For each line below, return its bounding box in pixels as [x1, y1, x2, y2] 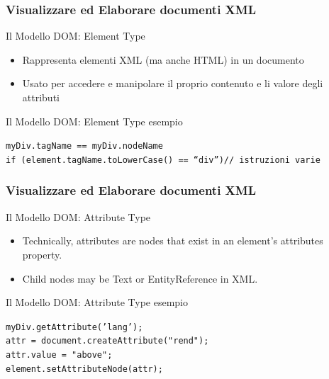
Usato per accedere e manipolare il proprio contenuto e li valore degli [22, 76, 323, 91]
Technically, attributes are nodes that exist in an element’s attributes [22, 233, 323, 248]
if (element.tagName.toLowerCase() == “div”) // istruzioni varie [6, 154, 320, 165]
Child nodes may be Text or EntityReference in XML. [22, 271, 258, 285]
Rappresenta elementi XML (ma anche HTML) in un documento [22, 52, 304, 67]
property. [22, 247, 62, 261]
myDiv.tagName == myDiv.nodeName [6, 141, 163, 152]
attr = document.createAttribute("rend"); [6, 336, 209, 346]
